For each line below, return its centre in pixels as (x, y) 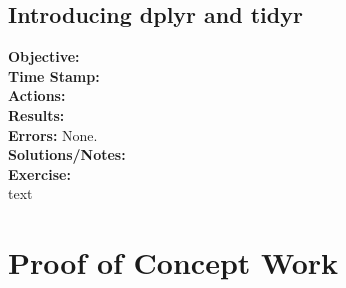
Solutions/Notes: (67, 154)
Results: (36, 114)
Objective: (44, 56)
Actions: (37, 95)
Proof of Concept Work (173, 262)
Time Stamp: (54, 75)
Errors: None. (53, 134)
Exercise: (39, 173)
